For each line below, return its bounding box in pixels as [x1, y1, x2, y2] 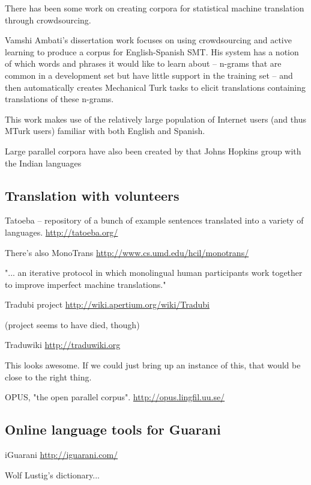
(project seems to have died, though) [5, 318, 140, 331]
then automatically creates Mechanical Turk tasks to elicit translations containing [5, 81, 306, 93]
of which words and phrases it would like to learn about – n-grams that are [5, 57, 282, 70]
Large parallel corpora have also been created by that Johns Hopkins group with [5, 144, 301, 157]
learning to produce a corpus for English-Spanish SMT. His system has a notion [5, 45, 299, 58]
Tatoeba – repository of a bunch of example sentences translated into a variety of [5, 214, 304, 227]
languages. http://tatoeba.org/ [5, 225, 118, 238]
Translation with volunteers [5, 186, 180, 204]
